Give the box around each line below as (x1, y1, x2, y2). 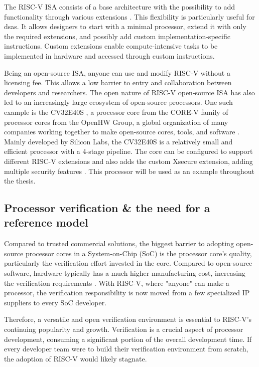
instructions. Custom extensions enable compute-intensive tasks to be (4, 41, 218, 51)
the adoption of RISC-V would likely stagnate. (4, 353, 147, 363)
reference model (4, 215, 88, 230)
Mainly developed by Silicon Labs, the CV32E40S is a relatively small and (4, 136, 233, 146)
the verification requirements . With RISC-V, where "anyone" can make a (4, 277, 229, 288)
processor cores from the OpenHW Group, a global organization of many (4, 116, 228, 127)
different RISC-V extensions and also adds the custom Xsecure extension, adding (4, 155, 253, 166)
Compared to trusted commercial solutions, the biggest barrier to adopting (4, 238, 234, 249)
